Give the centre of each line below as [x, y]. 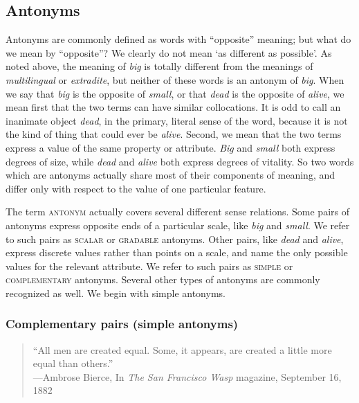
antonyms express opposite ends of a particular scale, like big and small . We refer [178, 225]
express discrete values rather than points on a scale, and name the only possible [177, 252]
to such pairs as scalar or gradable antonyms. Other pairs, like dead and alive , [175, 239]
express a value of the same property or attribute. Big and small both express [171, 147]
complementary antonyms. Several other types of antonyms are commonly [163, 279]
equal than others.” [73, 363]
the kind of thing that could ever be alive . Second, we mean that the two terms [174, 134]
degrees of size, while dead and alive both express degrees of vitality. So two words [180, 161]
